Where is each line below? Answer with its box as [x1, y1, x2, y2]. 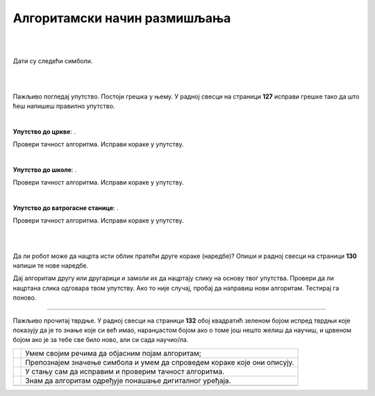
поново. [12, 293, 37, 302]
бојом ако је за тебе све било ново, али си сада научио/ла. [12, 336, 189, 344]
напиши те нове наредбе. [12, 261, 89, 270]
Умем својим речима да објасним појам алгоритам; [25, 348, 201, 358]
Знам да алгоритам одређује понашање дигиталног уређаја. [25, 375, 231, 385]
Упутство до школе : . [12, 165, 77, 173]
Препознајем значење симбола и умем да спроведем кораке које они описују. [25, 357, 294, 367]
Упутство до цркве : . [12, 127, 76, 135]
